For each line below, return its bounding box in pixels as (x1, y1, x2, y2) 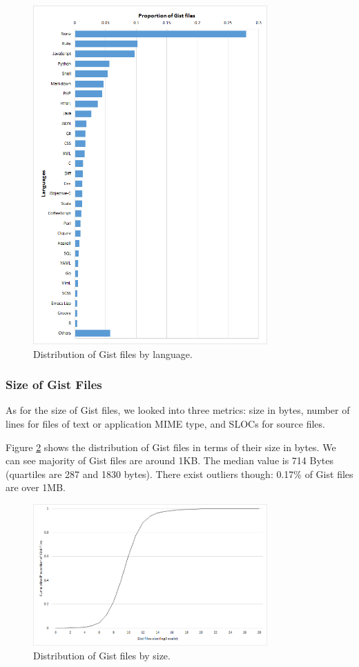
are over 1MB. (6, 480, 66, 495)
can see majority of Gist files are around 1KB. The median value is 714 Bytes (6, 453, 333, 468)
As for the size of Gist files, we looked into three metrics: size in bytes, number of (6, 403, 350, 417)
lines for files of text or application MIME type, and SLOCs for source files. (6, 417, 325, 431)
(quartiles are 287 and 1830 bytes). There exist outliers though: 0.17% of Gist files (6, 466, 353, 481)
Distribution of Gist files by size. (33, 648, 171, 663)
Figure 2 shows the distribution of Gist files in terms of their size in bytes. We (6, 439, 336, 454)
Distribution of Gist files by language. (33, 346, 193, 361)
